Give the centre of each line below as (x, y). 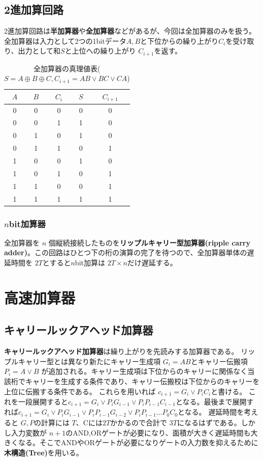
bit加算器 (27, 223)
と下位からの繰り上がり (179, 40)
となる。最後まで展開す (215, 401)
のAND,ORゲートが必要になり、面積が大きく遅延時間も (158, 432)
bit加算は (90, 262)
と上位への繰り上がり (100, 51)
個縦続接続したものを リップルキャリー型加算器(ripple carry (149, 242)
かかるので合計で (139, 422)
